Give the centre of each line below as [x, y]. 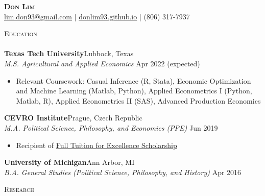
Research [19, 189]
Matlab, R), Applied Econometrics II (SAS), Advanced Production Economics [138, 100]
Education [21, 33]
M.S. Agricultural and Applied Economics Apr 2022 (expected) [102, 63]
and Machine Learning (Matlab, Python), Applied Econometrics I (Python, [134, 91]
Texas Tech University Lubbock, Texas [69, 53]
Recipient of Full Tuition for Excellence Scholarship [97, 145]
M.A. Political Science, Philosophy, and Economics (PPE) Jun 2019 [111, 127]
